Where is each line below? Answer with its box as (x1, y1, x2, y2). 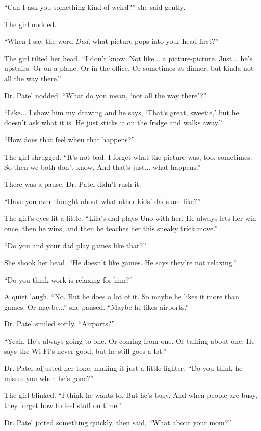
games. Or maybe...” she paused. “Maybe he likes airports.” (4, 301, 189, 312)
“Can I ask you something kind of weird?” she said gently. (4, 2, 186, 12)
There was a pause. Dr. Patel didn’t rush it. (4, 179, 141, 189)
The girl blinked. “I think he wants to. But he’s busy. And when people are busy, (4, 390, 257, 400)
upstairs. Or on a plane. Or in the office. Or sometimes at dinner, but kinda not (4, 63, 254, 73)
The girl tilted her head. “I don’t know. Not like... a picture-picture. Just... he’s (4, 53, 253, 63)
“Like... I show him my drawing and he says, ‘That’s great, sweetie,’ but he (4, 107, 239, 118)
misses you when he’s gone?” (4, 372, 94, 383)
